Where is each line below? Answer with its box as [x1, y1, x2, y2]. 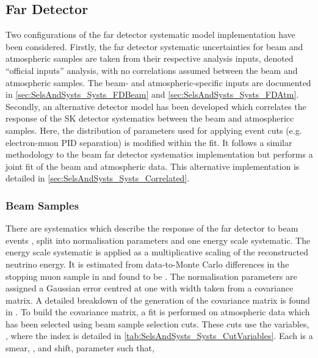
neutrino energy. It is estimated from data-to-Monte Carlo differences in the [5, 257, 289, 270]
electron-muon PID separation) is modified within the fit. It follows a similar [5, 136, 292, 148]
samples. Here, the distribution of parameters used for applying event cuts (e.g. [5, 123, 302, 136]
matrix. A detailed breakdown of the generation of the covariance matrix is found [5, 293, 310, 306]
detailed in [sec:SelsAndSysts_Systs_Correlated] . [5, 172, 190, 184]
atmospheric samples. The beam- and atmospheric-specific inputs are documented [5, 76, 311, 89]
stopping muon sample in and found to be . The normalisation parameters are [5, 269, 297, 282]
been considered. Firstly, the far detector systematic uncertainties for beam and [5, 40, 303, 53]
